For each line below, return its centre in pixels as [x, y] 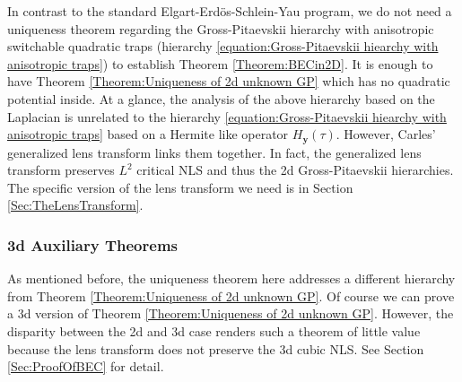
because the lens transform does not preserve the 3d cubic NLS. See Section [216, 348]
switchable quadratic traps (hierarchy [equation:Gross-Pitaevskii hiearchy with [223, 46]
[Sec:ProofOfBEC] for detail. [86, 366]
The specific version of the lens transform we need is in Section [180, 187]
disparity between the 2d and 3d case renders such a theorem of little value [214, 330]
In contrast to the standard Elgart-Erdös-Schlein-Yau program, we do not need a [230, 11]
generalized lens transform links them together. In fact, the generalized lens [214, 152]
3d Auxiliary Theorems [92, 244]
